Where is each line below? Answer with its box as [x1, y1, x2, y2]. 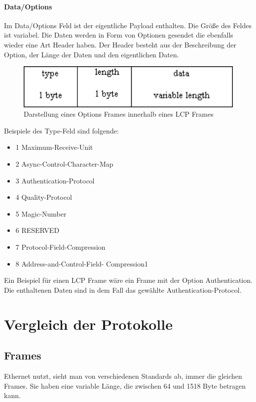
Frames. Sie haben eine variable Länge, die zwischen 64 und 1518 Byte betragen [4, 380, 246, 391]
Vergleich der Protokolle [4, 313, 173, 334]
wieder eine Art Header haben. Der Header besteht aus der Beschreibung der [4, 39, 237, 49]
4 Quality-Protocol [15, 192, 72, 202]
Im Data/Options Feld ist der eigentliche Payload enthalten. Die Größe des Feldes [4, 20, 252, 30]
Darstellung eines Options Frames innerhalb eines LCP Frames [24, 109, 214, 119]
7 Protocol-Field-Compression [15, 242, 106, 252]
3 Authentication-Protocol [15, 175, 95, 185]
